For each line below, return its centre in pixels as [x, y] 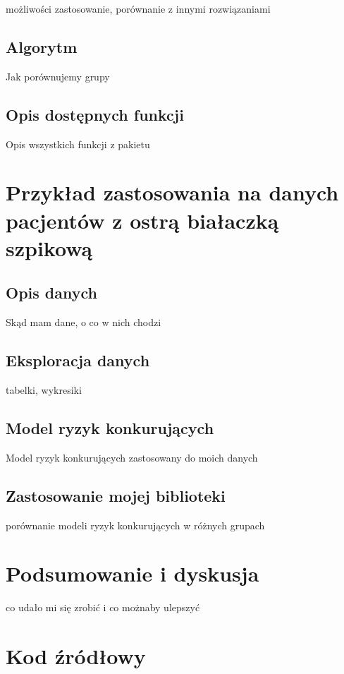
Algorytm [42, 46]
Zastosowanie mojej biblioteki [116, 495]
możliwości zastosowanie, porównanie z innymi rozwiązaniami [138, 8]
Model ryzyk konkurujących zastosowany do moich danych [132, 457]
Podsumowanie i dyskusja [133, 573]
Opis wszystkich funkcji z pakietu [78, 144]
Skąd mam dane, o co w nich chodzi [84, 322]
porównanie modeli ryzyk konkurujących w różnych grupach [135, 525]
